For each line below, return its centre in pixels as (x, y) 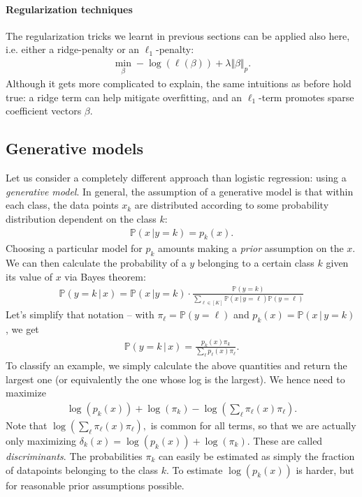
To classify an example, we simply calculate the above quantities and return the (176, 365)
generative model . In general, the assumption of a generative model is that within (180, 191)
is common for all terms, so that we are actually (253, 425)
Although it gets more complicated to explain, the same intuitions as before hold (179, 83)
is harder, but (325, 469)
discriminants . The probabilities (74, 455)
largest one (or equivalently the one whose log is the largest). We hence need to (175, 379)
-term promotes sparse (306, 97)
